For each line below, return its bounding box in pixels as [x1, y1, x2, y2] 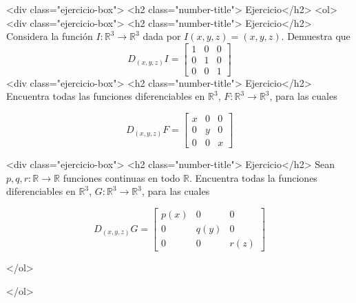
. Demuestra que [281, 29, 350, 43]
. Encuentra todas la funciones [189, 170, 317, 185]
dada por [143, 29, 181, 43]
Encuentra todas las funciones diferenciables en [6, 89, 205, 103]
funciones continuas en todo [63, 170, 180, 185]
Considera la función [6, 29, 93, 43]
